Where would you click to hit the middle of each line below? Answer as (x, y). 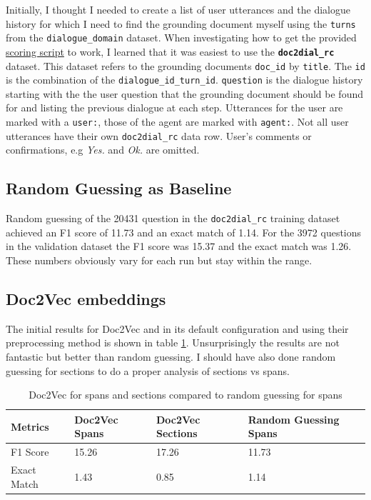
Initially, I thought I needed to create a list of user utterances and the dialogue (178, 9)
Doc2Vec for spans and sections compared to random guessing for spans (185, 395)
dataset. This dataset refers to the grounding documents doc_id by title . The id (185, 65)
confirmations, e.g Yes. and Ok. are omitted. (103, 150)
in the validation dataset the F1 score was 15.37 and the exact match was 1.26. (179, 246)
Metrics (30, 426)
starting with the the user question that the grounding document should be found (184, 93)
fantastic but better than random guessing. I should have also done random (171, 356)
